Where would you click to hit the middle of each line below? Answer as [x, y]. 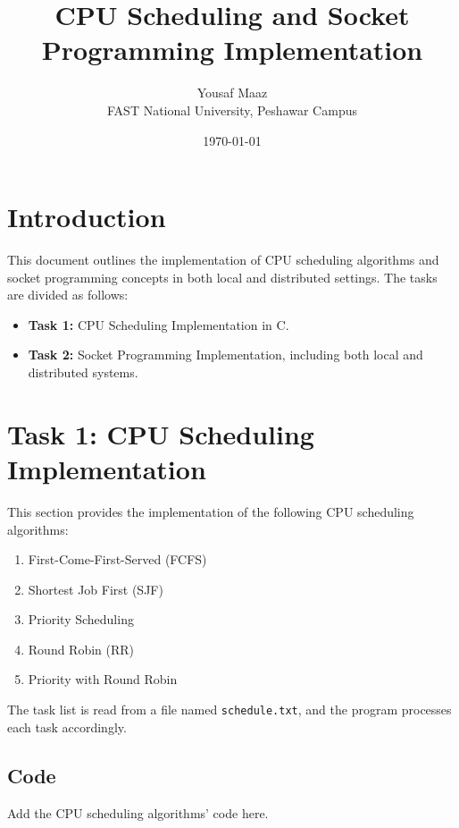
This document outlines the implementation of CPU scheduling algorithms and [223, 260]
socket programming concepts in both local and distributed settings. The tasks [222, 277]
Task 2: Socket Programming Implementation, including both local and [225, 355]
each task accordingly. [67, 727]
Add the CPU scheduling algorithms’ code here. [138, 812]
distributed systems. [83, 372]
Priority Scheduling [81, 619]
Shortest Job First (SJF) [96, 589]
